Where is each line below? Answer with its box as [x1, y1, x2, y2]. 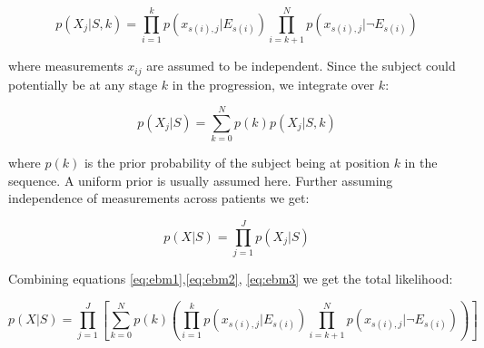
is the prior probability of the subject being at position [84, 153, 390, 172]
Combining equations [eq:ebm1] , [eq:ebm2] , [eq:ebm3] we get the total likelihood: [8, 269, 453, 288]
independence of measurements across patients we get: [8, 188, 310, 208]
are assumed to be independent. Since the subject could [146, 56, 456, 75]
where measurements [8, 56, 123, 75]
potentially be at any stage [8, 74, 158, 93]
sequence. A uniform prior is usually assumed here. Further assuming [8, 170, 393, 189]
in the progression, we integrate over [172, 74, 375, 93]
